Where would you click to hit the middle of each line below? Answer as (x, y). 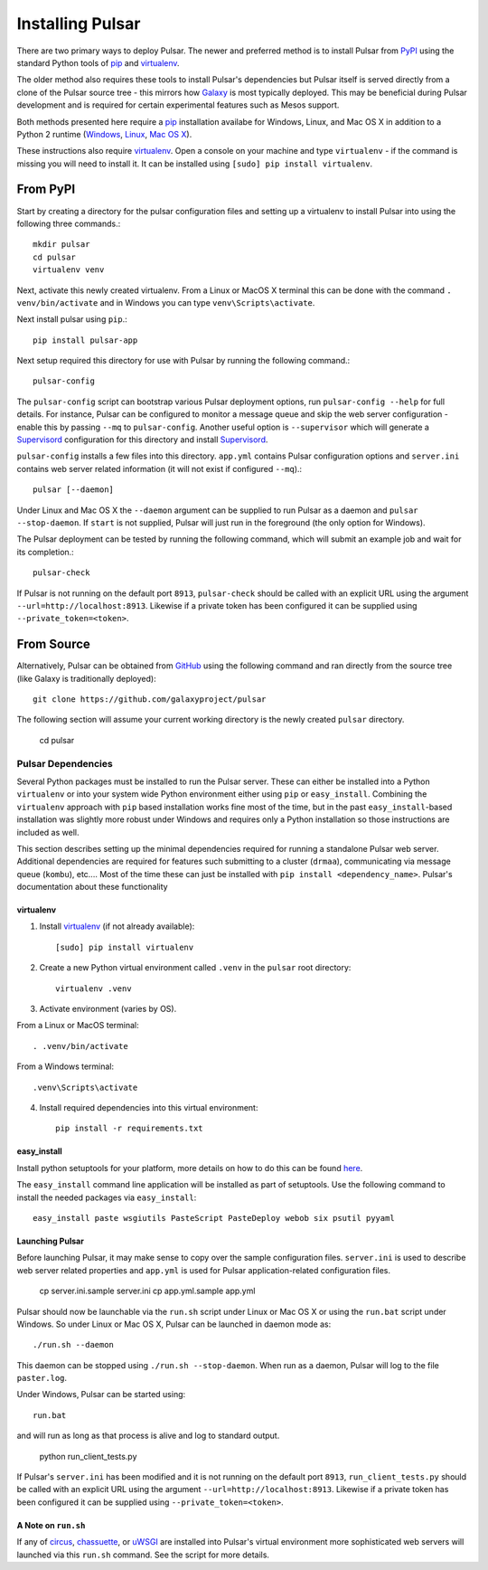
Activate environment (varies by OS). (108, 1009)
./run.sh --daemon (74, 1345)
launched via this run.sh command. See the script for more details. (143, 1555)
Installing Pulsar (79, 24)
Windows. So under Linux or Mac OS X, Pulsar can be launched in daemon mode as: (174, 1324)
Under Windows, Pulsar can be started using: (101, 1395)
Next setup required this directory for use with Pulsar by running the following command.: (183, 361)
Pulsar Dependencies (65, 763)
